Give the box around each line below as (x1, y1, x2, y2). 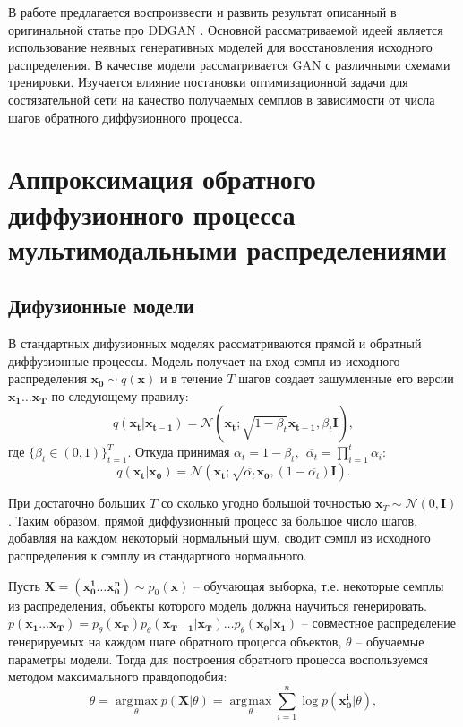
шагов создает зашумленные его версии (238, 369, 454, 388)
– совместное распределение (301, 613, 456, 632)
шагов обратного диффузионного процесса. (8, 107, 243, 126)
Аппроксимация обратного (8, 160, 316, 197)
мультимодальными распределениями (8, 230, 447, 267)
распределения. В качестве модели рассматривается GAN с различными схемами (8, 55, 450, 73)
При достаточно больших (8, 493, 146, 512)
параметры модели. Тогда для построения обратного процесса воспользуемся (8, 649, 428, 668)
